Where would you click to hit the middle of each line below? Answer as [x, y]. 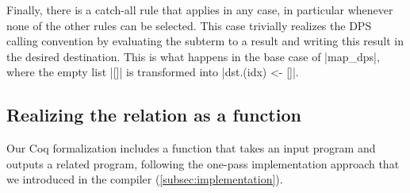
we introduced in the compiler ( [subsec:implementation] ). [145, 179]
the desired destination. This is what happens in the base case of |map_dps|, [193, 56]
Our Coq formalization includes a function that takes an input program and [191, 148]
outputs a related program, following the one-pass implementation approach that [203, 163]
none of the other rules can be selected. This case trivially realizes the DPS [189, 25]
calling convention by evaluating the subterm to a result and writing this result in [205, 41]
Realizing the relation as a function [154, 115]
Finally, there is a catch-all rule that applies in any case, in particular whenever [200, 10]
